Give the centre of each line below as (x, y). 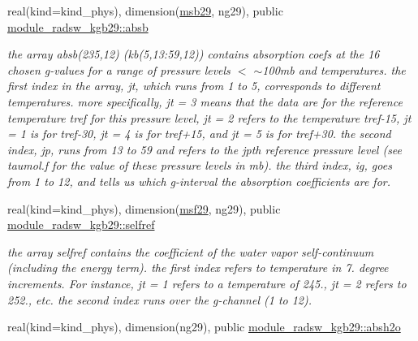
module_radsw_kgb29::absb (78, 26)
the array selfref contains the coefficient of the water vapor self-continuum (191, 251)
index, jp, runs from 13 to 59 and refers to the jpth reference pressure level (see (205, 149)
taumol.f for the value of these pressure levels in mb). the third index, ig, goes (200, 165)
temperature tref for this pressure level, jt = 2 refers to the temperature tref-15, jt (209, 117)
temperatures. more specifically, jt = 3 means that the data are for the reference (205, 101)
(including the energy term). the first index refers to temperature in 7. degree (198, 268)
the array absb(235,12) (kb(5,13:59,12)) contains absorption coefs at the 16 (194, 54)
